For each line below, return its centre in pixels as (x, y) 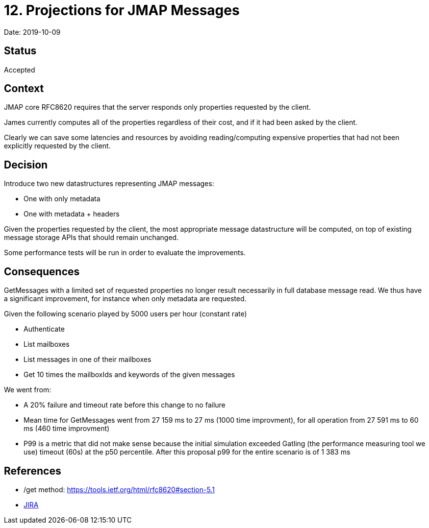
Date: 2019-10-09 (32, 32)
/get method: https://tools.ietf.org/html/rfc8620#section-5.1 (119, 489)
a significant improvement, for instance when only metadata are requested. (125, 299)
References (33, 471)
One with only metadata (62, 199)
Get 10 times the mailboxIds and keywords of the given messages (129, 375)
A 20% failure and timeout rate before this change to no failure (125, 405)
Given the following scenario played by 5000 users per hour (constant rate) (126, 314)
